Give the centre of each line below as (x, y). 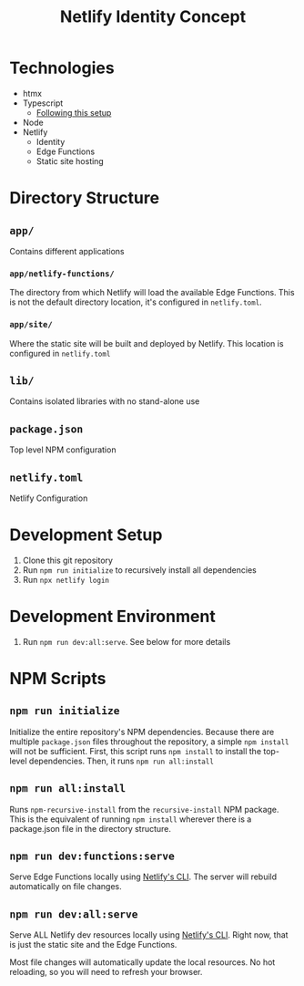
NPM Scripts (58, 679)
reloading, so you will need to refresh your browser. (106, 972)
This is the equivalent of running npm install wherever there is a (131, 819)
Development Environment (112, 617)
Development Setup (86, 535)
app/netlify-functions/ (62, 274)
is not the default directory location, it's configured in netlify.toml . (136, 302)
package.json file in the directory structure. (90, 828)
